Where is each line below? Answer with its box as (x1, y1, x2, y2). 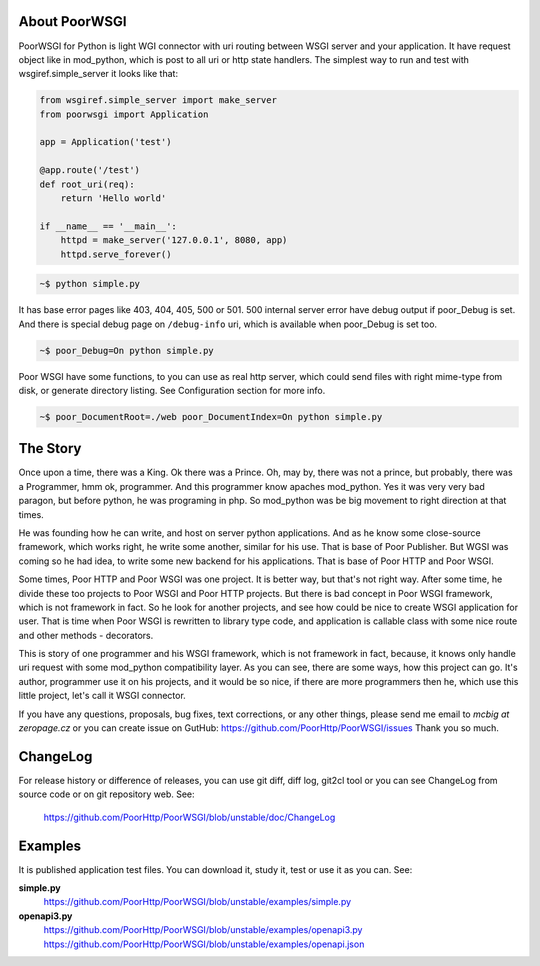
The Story (18, 440, 82, 457)
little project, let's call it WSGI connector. (18, 690, 187, 702)
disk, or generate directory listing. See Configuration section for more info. (18, 384, 326, 396)
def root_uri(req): (39, 178, 135, 190)
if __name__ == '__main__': (39, 220, 177, 232)
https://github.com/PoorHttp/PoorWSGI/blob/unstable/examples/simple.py (43, 896, 352, 908)
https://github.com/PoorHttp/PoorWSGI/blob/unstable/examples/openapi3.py (43, 924, 363, 936)
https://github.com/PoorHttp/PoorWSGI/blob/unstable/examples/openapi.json (43, 938, 365, 950)
